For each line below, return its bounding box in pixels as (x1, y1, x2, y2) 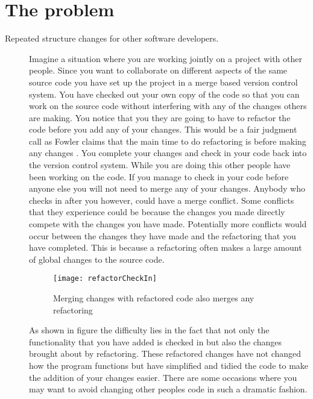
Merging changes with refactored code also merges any (53, 292, 255, 304)
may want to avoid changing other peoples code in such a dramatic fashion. (29, 383, 308, 395)
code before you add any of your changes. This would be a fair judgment (29, 123, 297, 136)
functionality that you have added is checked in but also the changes (29, 335, 282, 348)
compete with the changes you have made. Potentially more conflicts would (29, 218, 307, 230)
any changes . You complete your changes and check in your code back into (29, 146, 307, 159)
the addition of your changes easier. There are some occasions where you (29, 371, 297, 383)
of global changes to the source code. (29, 253, 165, 265)
